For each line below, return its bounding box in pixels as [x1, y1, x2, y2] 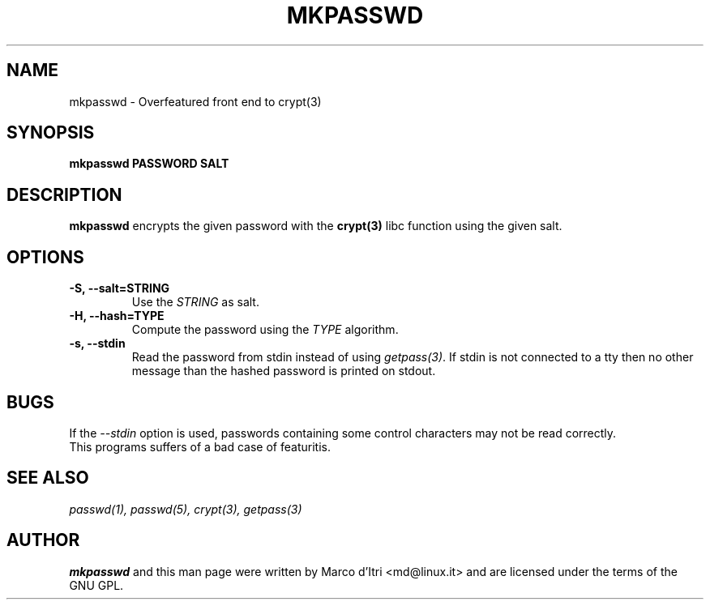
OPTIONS [6, 246, 84, 267]
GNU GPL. [69, 578, 124, 592]
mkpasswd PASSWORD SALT [69, 156, 229, 171]
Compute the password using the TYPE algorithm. [131, 322, 399, 337]
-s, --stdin [69, 336, 126, 351]
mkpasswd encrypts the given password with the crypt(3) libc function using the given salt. [69, 219, 562, 233]
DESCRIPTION [6, 184, 122, 205]
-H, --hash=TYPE [69, 309, 165, 323]
